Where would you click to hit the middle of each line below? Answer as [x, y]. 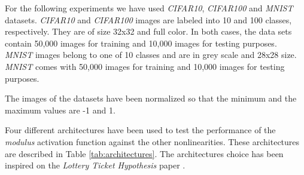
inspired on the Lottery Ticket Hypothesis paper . [95, 165]
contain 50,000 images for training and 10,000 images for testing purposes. [141, 43]
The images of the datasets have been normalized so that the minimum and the [151, 98]
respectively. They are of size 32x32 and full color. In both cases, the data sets [148, 31]
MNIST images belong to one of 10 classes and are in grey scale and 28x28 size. [151, 55]
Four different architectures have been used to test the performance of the [140, 130]
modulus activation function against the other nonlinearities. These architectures [152, 141]
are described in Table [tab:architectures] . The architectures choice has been [144, 153]
